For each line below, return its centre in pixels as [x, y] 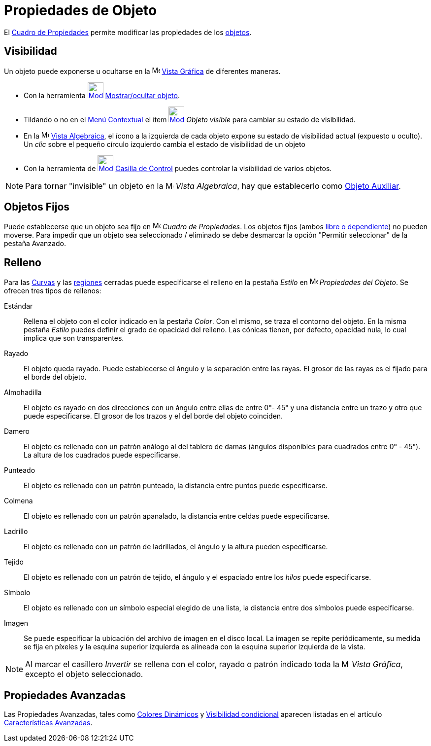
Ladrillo [16, 532]
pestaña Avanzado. [35, 244]
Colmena [18, 501]
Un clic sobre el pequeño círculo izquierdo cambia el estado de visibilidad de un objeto [165, 144]
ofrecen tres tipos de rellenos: [53, 291]
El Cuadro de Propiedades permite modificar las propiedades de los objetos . [128, 32]
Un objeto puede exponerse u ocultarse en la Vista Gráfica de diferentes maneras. [142, 71]
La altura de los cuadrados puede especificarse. [102, 455]
